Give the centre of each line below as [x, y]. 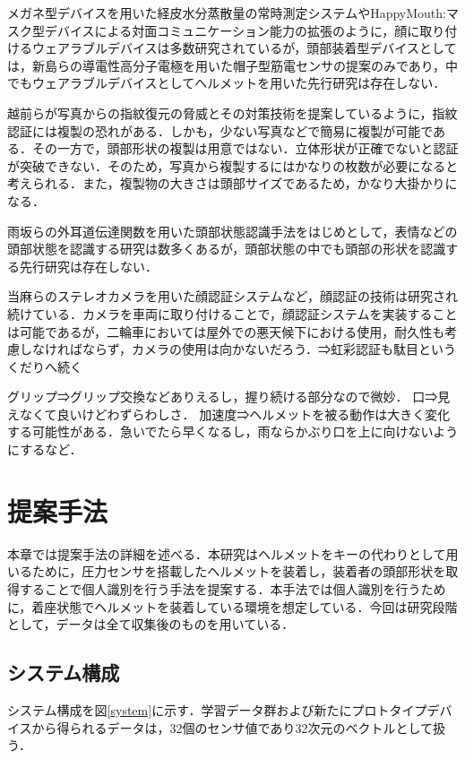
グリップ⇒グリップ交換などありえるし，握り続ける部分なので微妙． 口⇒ [223, 397]
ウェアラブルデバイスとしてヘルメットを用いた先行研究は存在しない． [239, 83]
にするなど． [45, 449]
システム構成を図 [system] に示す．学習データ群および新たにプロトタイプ [217, 709]
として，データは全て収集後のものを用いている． [151, 624]
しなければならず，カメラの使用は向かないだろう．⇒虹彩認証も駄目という [238, 349]
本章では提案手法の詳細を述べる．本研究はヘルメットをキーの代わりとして [227, 553]
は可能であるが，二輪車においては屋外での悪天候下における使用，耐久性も [226, 331]
